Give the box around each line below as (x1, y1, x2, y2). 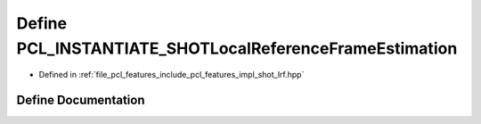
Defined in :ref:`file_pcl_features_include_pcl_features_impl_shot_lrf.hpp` (38, 70, 305, 80)
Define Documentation (16, 93, 145, 108)
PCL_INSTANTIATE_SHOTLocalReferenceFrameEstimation (16, 38, 458, 58)
